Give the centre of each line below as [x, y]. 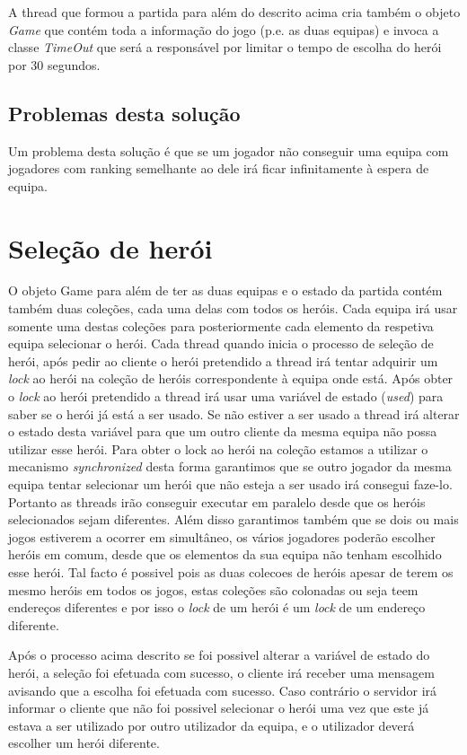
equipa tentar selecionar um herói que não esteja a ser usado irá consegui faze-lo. [230, 484]
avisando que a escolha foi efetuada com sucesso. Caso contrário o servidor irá [223, 690]
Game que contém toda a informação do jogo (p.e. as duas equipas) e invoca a [224, 29]
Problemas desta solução [124, 113]
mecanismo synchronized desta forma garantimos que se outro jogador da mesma [230, 466]
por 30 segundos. [54, 64]
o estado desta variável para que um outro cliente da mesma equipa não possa [223, 431]
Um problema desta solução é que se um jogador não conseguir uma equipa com [229, 150]
